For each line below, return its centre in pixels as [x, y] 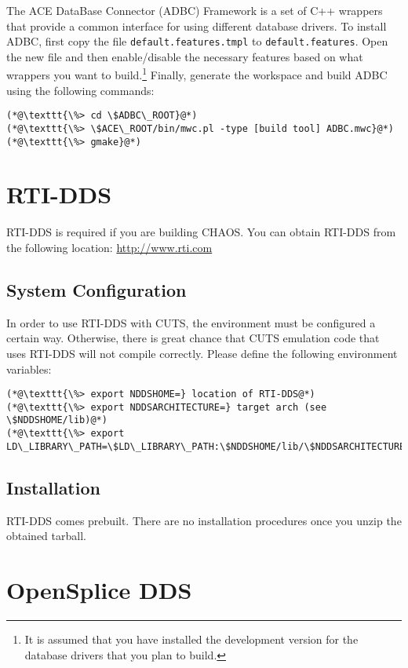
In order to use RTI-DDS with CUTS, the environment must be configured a [191, 322]
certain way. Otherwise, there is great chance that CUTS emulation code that [193, 338]
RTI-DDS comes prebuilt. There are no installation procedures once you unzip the [204, 520]
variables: [29, 369]
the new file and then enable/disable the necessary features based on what [185, 56]
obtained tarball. [46, 536]
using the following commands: [80, 90]
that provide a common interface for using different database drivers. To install [197, 26]
